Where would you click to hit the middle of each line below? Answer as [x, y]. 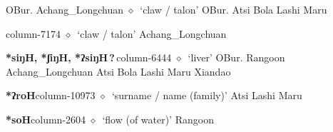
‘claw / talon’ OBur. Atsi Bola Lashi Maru [234, 9]
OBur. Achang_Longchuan [65, 9]
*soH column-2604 [46, 119]
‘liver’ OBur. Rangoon [236, 57]
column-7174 [33, 33]
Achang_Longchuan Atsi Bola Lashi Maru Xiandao [118, 71]
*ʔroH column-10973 [51, 95]
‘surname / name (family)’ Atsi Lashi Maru [207, 95]
